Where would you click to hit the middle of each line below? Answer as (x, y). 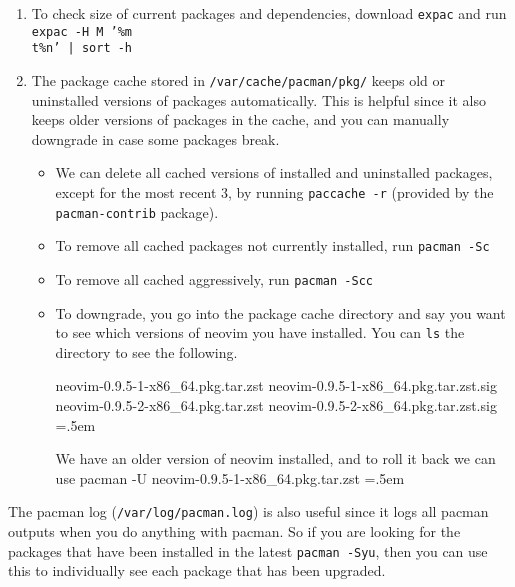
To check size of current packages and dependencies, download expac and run (269, 13)
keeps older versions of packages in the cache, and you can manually (240, 119)
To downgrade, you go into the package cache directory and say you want (280, 312)
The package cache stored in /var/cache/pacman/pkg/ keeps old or (238, 79)
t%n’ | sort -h (82, 48)
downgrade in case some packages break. (155, 138)
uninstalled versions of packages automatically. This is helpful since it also (258, 99)
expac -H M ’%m (82, 31)
